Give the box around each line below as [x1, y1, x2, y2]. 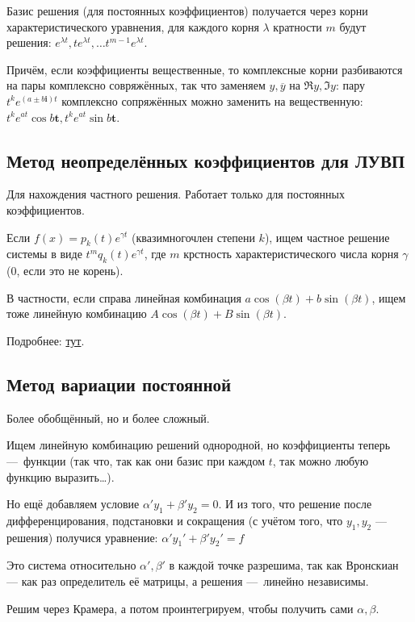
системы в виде [6, 245, 82, 262]
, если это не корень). [16, 262, 124, 279]
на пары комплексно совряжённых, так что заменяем [6, 77, 266, 94]
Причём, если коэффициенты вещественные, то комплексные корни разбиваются [6, 61, 403, 77]
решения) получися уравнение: [6, 528, 158, 545]
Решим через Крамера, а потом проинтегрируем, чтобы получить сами [6, 599, 354, 616]
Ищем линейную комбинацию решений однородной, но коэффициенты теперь [6, 436, 391, 453]
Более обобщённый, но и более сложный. [6, 409, 210, 426]
